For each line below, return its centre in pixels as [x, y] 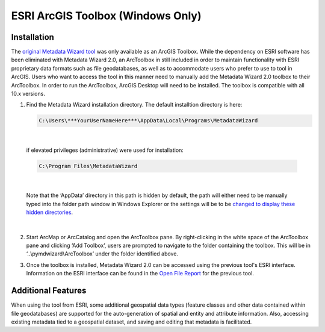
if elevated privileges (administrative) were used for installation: [105, 150]
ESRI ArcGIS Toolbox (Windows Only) [106, 16]
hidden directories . [50, 212]
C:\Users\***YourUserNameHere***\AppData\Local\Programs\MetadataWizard [148, 121]
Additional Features [49, 291]
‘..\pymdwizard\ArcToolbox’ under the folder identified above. [102, 254]
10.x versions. [28, 94]
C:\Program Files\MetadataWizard [88, 166]
